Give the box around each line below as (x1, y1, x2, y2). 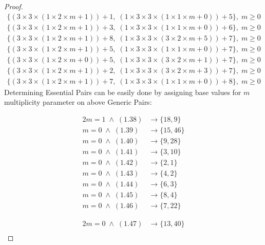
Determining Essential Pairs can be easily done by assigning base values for (4, 86, 241, 97)
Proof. (4, 1, 23, 11)
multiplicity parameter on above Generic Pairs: (4, 97, 152, 107)
